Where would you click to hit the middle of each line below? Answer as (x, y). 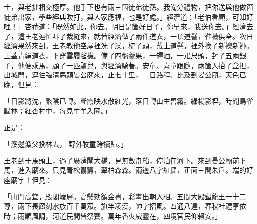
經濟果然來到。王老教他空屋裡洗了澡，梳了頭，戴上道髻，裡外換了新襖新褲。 (128, 46)
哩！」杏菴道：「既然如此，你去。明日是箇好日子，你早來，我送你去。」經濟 (125, 26)
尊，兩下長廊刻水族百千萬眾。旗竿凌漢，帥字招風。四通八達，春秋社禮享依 (125, 206)
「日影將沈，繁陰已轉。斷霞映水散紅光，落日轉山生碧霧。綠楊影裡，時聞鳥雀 (128, 101)
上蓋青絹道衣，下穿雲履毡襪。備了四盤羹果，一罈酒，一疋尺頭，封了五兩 (122, 55)
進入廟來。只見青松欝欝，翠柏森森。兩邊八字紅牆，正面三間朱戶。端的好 (135, 170)
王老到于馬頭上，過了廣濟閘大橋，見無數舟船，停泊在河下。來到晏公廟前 (122, 160)
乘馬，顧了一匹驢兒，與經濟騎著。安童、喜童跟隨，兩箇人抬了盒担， (142, 65)
